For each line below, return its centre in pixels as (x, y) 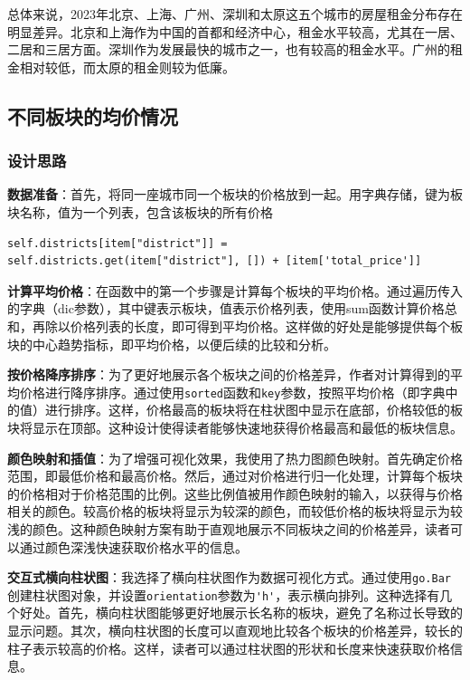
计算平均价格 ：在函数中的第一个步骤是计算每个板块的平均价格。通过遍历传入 (235, 290)
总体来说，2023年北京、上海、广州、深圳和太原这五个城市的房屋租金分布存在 (235, 14)
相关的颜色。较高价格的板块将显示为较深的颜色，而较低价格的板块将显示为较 (235, 511)
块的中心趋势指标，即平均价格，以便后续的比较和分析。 (172, 344)
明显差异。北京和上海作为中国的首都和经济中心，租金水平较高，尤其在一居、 (235, 31)
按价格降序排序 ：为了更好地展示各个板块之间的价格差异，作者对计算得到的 (229, 374)
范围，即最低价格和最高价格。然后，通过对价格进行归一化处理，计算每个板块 (235, 476)
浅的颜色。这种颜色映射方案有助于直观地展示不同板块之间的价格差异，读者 (229, 528)
